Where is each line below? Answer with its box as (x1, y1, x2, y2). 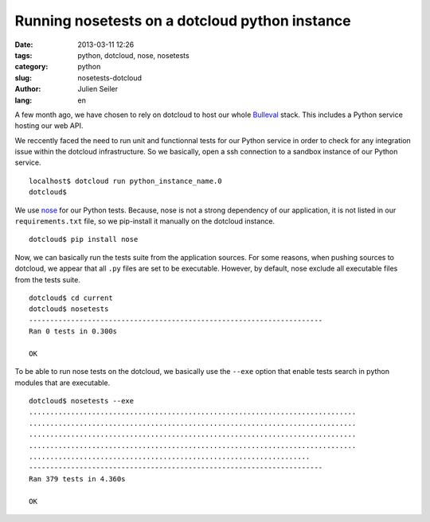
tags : (14, 50, 33, 60)
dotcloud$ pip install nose (29, 235, 139, 244)
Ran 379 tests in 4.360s (29, 474, 126, 483)
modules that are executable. (14, 378, 111, 388)
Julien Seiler (77, 84, 119, 94)
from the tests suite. (14, 275, 81, 284)
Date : (14, 40, 33, 49)
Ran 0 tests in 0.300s (29, 327, 118, 336)
